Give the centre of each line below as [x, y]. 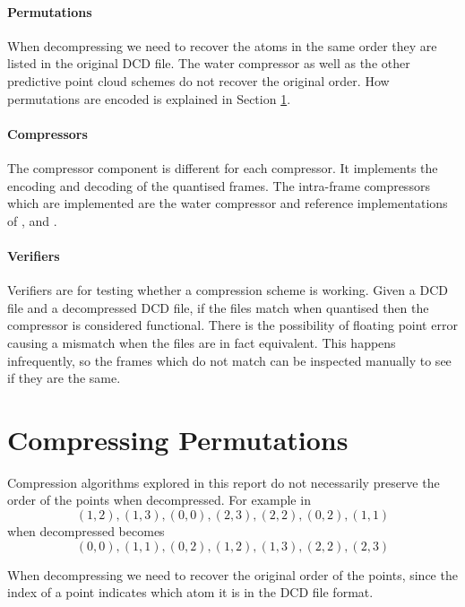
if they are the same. [64, 378]
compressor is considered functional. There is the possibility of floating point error [232, 325]
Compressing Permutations [178, 439]
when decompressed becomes [86, 531]
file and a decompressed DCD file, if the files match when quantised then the [218, 307]
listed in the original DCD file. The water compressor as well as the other [209, 63]
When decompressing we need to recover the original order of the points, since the [232, 574]
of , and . [32, 220]
